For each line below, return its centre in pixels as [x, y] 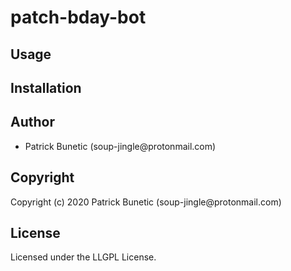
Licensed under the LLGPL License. [83, 257]
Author [32, 122]
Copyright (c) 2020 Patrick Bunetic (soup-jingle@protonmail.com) [146, 202]
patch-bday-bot [78, 17]
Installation [46, 87]
